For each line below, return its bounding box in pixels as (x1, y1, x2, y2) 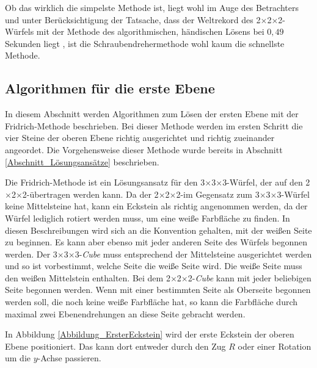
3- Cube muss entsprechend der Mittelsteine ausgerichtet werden (75, 247, 312, 260)
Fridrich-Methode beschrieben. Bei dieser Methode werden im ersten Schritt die (5, 119, 303, 132)
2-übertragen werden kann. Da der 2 (22, 187, 159, 200)
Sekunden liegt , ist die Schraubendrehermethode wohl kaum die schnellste (5, 37, 285, 49)
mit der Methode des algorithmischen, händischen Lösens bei (36, 25, 264, 38)
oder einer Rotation (238, 339, 312, 352)
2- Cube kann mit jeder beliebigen (188, 271, 312, 284)
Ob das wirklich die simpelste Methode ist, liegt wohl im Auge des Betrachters (5, 1, 299, 13)
